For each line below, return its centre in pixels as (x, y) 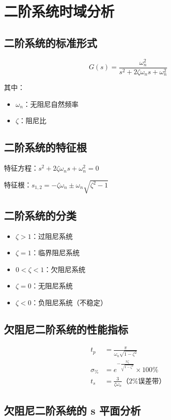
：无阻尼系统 (52, 286)
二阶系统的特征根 (45, 147)
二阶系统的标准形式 (51, 42)
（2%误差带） (144, 381)
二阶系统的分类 (40, 215)
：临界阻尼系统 (55, 253)
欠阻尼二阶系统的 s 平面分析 (72, 410)
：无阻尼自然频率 (51, 104)
